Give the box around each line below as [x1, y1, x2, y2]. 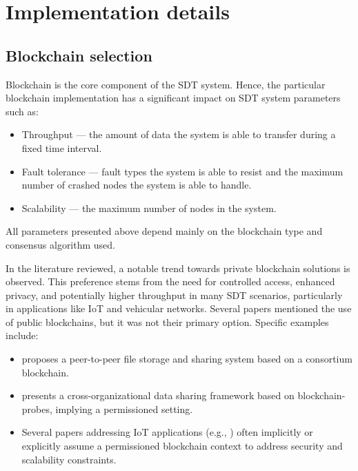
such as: [6, 104, 39, 118]
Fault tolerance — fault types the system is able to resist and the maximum [21, 164, 344, 178]
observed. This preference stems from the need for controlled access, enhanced [6, 274, 335, 289]
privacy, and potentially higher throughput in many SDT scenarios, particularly [6, 287, 343, 302]
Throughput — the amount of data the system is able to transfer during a [21, 127, 336, 142]
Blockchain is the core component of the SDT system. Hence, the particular [6, 77, 326, 91]
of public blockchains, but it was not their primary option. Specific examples [6, 314, 329, 329]
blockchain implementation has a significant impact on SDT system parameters [6, 90, 341, 105]
